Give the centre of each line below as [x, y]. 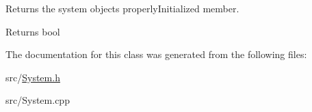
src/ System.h [33, 77]
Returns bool [33, 31]
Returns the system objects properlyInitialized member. [122, 8]
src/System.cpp [38, 100]
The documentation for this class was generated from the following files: [156, 54]
